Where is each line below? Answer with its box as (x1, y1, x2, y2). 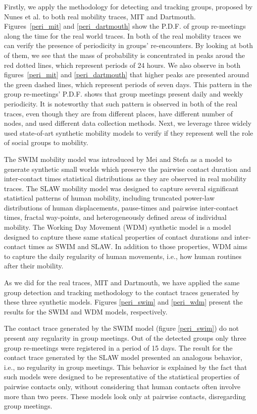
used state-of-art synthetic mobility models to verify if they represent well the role (4, 127, 253, 138)
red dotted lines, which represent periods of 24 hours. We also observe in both (4, 59, 241, 70)
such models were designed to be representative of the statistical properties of (4, 371, 240, 382)
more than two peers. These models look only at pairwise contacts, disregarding (4, 391, 246, 401)
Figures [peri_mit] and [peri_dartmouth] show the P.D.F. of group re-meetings (4, 21, 246, 31)
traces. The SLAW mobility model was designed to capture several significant (4, 183, 239, 193)
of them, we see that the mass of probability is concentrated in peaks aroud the (4, 50, 245, 60)
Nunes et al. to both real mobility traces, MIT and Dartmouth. (4, 11, 196, 21)
